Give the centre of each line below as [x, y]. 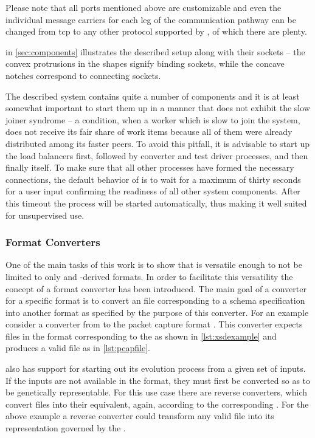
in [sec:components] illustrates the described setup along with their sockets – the [155, 51]
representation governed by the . [66, 428]
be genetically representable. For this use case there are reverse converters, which [156, 392]
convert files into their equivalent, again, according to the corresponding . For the [157, 404]
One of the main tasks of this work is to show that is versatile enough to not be [154, 265]
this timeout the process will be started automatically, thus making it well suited [156, 203]
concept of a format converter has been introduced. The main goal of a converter [156, 288]
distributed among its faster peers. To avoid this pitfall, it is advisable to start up [158, 143]
